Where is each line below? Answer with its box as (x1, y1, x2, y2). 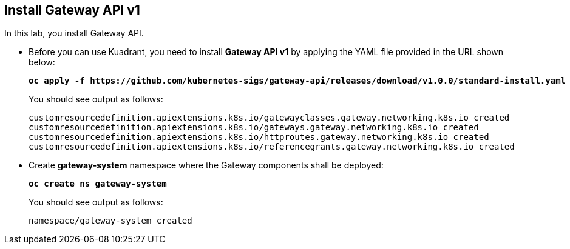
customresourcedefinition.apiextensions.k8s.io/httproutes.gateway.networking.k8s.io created (29, 132, 489, 142)
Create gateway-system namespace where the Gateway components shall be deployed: (29, 160, 384, 171)
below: (29, 57, 55, 68)
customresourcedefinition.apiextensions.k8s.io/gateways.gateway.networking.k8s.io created (29, 122, 479, 133)
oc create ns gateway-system (29, 179, 167, 189)
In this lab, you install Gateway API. (4, 28, 144, 39)
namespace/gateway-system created (29, 216, 192, 226)
